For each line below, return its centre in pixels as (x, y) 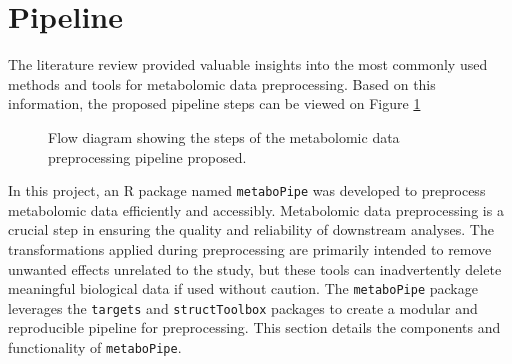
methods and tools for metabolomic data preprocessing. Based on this (222, 83)
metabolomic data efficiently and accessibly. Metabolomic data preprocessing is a (256, 209)
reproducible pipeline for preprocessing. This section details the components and (254, 327)
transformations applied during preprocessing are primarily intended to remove (250, 248)
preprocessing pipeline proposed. (147, 156)
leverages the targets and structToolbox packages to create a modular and (243, 307)
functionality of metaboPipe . (95, 347)
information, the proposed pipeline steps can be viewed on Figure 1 (214, 103)
